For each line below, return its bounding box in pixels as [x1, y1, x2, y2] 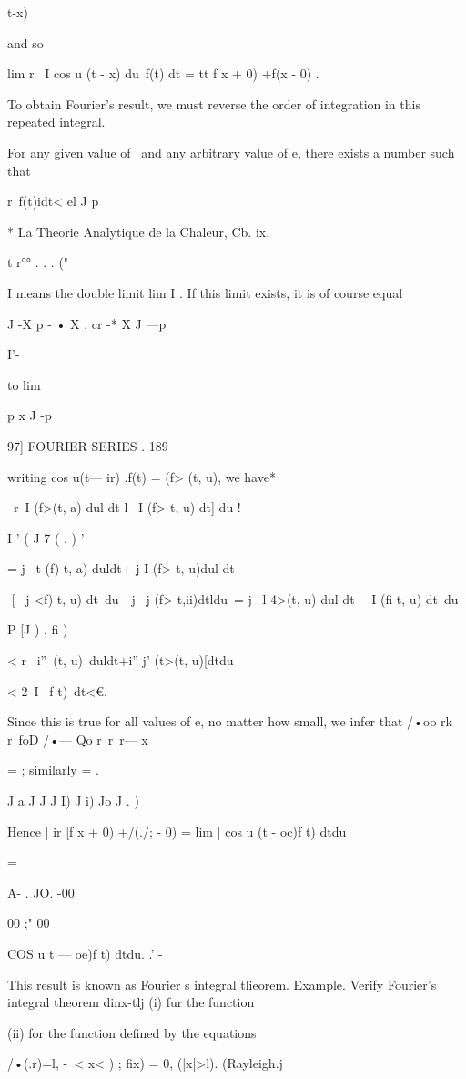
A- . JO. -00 [7, 882, 75, 901]
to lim [7, 375, 41, 394]
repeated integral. [7, 112, 106, 131]
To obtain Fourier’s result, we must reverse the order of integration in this [7, 94, 420, 113]
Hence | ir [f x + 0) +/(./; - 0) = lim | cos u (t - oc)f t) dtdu [7, 821, 347, 840]
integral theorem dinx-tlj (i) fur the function [7, 992, 255, 1012]
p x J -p [7, 406, 52, 425]
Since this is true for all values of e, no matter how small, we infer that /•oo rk [7, 712, 452, 731]
